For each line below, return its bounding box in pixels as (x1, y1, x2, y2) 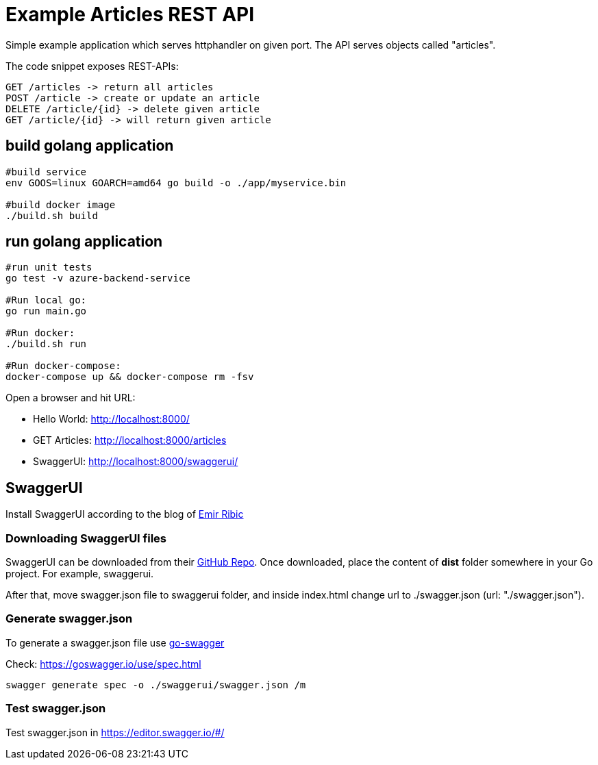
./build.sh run (5, 338, 87, 350)
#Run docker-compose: (5, 360, 121, 372)
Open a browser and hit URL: (5, 392, 136, 404)
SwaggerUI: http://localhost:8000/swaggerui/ (33, 455, 238, 468)
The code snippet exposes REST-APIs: (5, 60, 179, 72)
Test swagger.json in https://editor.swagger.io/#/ (5, 726, 225, 738)
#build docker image (5, 199, 116, 210)
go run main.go (5, 305, 87, 317)
